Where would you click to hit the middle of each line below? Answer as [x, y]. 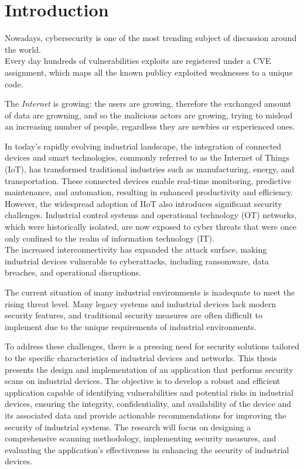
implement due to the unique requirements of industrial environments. [131, 326]
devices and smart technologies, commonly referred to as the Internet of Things [147, 157]
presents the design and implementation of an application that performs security [149, 369]
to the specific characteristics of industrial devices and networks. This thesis [141, 357]
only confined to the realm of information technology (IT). [110, 238]
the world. [23, 49]
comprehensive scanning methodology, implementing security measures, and [141, 438]
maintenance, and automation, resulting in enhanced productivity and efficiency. [149, 192]
